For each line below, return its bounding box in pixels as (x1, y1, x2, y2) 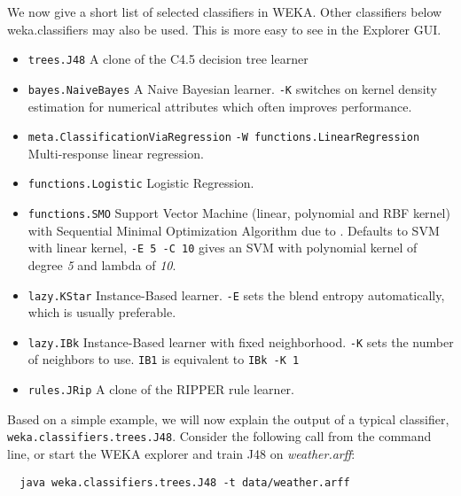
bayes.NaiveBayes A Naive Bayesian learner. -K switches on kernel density (27, 79, 437, 97)
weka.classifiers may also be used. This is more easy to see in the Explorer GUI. (7, 19, 441, 38)
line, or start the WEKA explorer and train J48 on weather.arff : (7, 444, 356, 462)
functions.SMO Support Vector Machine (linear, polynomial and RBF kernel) (27, 204, 450, 221)
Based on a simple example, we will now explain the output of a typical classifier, (7, 409, 449, 428)
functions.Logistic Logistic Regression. (27, 174, 254, 192)
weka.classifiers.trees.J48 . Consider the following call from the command (7, 427, 432, 446)
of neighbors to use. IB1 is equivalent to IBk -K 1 (27, 350, 300, 368)
